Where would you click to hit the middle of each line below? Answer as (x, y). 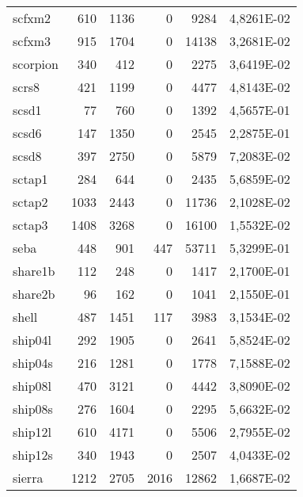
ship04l (32, 340)
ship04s (33, 363)
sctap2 (30, 202)
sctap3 (30, 225)
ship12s (33, 455)
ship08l (32, 386)
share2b (34, 294)
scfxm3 (32, 41)
